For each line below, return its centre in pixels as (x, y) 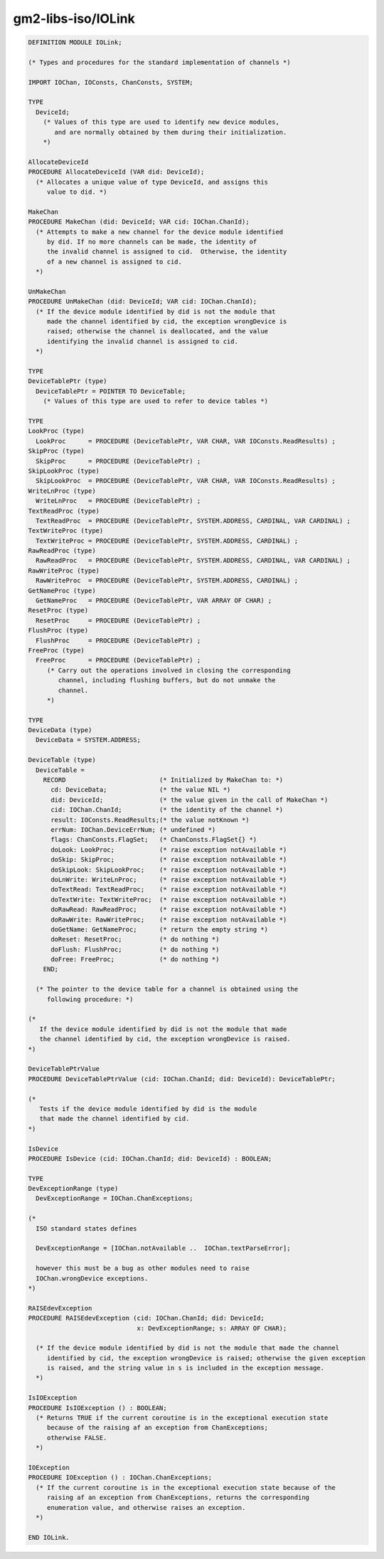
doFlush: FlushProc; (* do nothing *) (135, 949)
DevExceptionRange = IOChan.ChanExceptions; (114, 1199)
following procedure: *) (90, 999)
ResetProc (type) (58, 610)
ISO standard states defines (87, 1228)
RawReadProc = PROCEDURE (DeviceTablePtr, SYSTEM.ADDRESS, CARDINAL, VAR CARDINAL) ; (193, 560)
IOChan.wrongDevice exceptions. (92, 1278)
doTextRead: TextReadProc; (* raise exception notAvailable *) (169, 890)
